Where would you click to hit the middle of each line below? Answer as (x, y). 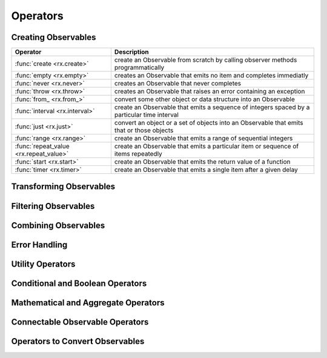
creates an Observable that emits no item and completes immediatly (211, 76)
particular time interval (146, 115)
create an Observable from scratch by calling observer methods (206, 60)
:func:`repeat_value (42, 147)
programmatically (139, 68)
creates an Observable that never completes (178, 84)
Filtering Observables (53, 206)
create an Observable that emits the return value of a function (202, 162)
